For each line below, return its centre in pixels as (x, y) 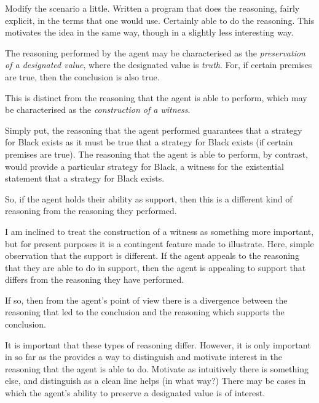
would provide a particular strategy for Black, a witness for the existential (144, 166)
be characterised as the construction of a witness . (98, 109)
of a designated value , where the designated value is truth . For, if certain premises (159, 65)
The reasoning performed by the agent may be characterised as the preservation (155, 52)
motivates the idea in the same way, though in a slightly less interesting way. (149, 32)
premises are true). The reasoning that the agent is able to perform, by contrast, (156, 154)
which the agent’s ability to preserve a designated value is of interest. (135, 393)
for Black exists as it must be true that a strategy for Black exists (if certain (149, 142)
